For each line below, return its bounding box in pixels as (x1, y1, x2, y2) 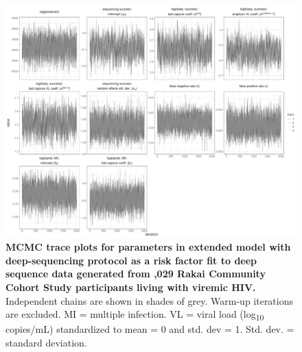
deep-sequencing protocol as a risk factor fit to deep (5, 253, 257, 267)
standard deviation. (5, 335, 87, 349)
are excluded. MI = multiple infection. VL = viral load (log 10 (5, 307, 264, 323)
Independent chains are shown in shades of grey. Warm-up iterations (5, 293, 294, 307)
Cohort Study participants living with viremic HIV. (5, 280, 256, 294)
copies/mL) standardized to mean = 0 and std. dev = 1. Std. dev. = (5, 322, 294, 336)
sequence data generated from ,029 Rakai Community (5, 266, 266, 281)
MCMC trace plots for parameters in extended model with (5, 240, 291, 254)
